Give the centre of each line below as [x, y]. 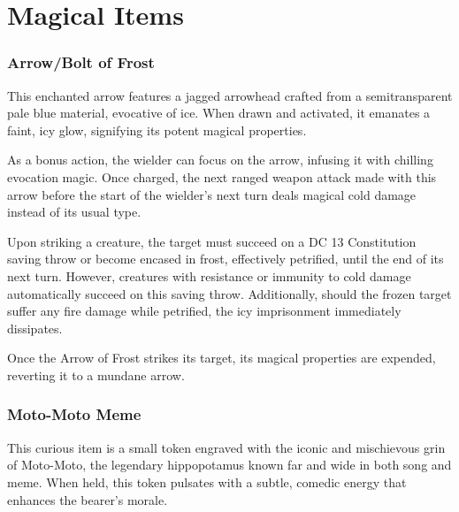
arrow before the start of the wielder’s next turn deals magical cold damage [212, 194]
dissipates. [35, 328]
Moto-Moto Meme [74, 414]
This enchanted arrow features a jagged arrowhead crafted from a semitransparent [230, 95]
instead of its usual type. [74, 212]
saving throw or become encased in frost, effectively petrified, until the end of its [226, 259]
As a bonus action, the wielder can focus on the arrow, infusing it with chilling [220, 160]
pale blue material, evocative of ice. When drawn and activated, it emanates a [219, 113]
